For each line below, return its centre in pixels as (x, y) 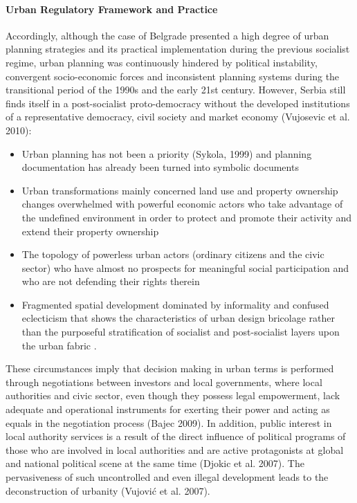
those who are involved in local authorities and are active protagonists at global (175, 449)
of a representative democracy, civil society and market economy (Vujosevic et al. (178, 117)
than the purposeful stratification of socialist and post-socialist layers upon (181, 332)
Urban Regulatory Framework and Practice (112, 9)
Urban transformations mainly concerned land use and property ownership (180, 190)
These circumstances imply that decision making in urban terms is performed (170, 368)
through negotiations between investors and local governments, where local (164, 382)
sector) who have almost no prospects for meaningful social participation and (185, 267)
